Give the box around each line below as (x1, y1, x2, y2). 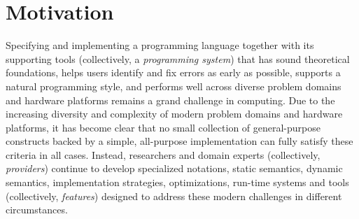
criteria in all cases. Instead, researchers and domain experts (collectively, (6, 147, 321, 162)
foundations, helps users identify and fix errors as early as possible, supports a (6, 65, 341, 80)
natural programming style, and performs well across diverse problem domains (6, 78, 342, 93)
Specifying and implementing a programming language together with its (6, 38, 314, 52)
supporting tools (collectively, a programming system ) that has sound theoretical (6, 51, 350, 66)
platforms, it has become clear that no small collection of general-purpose (6, 120, 321, 134)
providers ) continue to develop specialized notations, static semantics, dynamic (6, 161, 343, 176)
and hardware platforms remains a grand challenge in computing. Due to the (6, 92, 335, 107)
